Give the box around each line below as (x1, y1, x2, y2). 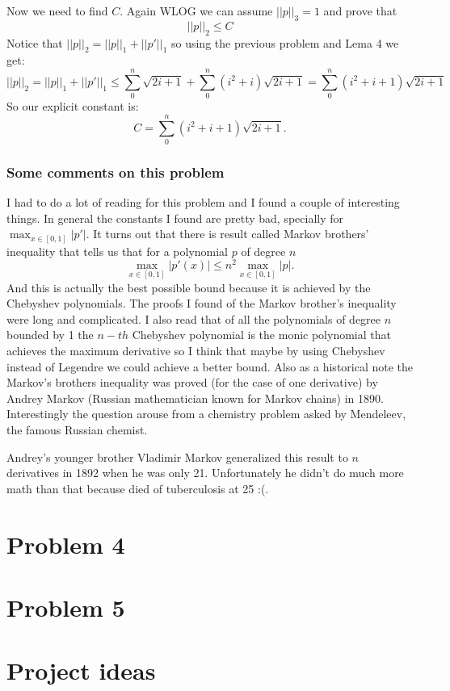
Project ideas (6, 654, 156, 687)
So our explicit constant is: (6, 98, 139, 115)
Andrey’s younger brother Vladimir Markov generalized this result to (6, 448, 348, 465)
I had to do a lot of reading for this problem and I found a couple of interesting (6, 194, 400, 211)
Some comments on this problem (6, 161, 225, 182)
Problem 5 (6, 590, 125, 623)
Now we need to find (6, 2, 108, 19)
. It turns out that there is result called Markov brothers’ (86, 225, 369, 242)
